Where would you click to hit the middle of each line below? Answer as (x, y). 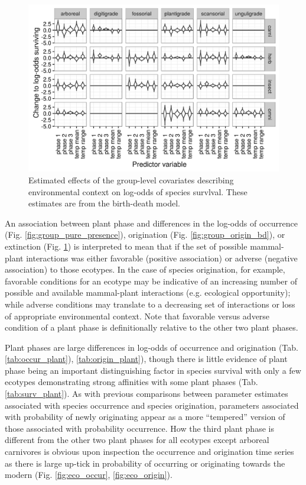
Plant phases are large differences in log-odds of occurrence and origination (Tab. (152, 347)
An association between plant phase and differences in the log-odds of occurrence (151, 223)
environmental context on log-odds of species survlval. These (138, 191)
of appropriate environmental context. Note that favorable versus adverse (137, 316)
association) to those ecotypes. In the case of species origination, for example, (145, 269)
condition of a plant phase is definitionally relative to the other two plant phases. (152, 327)
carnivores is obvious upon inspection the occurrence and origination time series (149, 452)
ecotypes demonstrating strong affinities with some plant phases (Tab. (131, 382)
